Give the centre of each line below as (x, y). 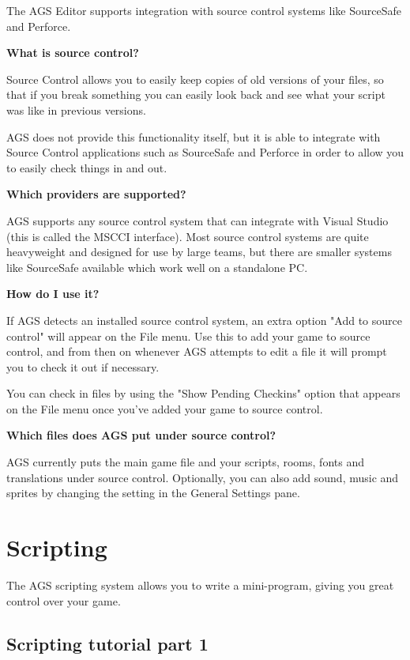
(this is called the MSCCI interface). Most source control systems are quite (188, 236)
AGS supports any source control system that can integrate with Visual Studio (197, 220)
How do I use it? (53, 294)
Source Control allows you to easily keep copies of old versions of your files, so (195, 79)
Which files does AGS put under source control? (141, 435)
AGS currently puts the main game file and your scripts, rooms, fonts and (185, 462)
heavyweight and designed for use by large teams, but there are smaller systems (199, 252)
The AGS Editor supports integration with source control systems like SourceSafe (204, 10)
